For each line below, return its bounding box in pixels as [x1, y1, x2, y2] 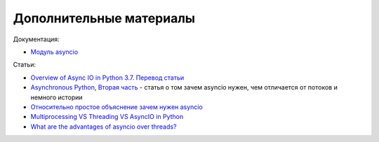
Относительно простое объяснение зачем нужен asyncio [30, 102, 203, 111]
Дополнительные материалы [13, 10, 196, 26]
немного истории [30, 93, 84, 101]
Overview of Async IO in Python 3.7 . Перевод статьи [30, 73, 185, 82]
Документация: [13, 35, 60, 43]
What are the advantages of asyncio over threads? [30, 122, 177, 131]
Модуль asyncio [30, 48, 79, 56]
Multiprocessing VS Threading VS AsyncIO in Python [30, 113, 184, 121]
